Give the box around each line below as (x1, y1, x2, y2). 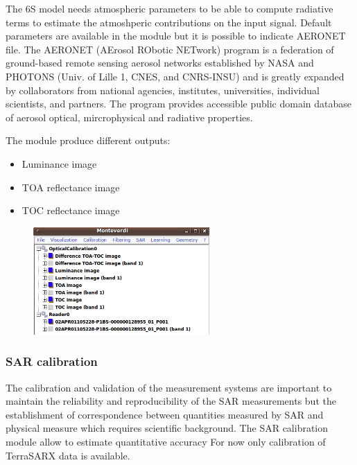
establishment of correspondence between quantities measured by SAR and (6, 407, 324, 421)
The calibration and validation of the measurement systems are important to (6, 380, 332, 394)
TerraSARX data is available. (6, 448, 130, 462)
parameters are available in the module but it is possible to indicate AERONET (6, 28, 346, 43)
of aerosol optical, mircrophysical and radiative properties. (6, 109, 253, 124)
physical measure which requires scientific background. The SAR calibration (6, 421, 329, 435)
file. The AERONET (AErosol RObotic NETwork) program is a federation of (6, 42, 334, 56)
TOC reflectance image (21, 203, 120, 218)
